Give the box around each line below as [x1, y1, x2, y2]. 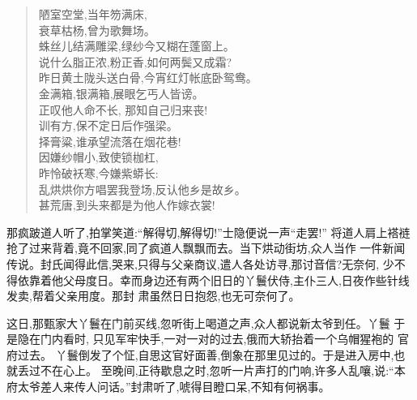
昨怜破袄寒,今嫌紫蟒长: [38, 164, 159, 181]
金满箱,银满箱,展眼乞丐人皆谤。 [38, 84, 204, 101]
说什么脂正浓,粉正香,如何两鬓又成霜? [38, 53, 232, 70]
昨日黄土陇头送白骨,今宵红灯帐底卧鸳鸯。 [38, 69, 257, 86]
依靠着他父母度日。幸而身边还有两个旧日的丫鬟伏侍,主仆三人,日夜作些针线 [17, 271, 410, 288]
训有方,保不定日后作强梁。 [38, 117, 178, 134]
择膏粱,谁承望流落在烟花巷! [38, 132, 181, 149]
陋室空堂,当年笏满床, [38, 6, 147, 22]
